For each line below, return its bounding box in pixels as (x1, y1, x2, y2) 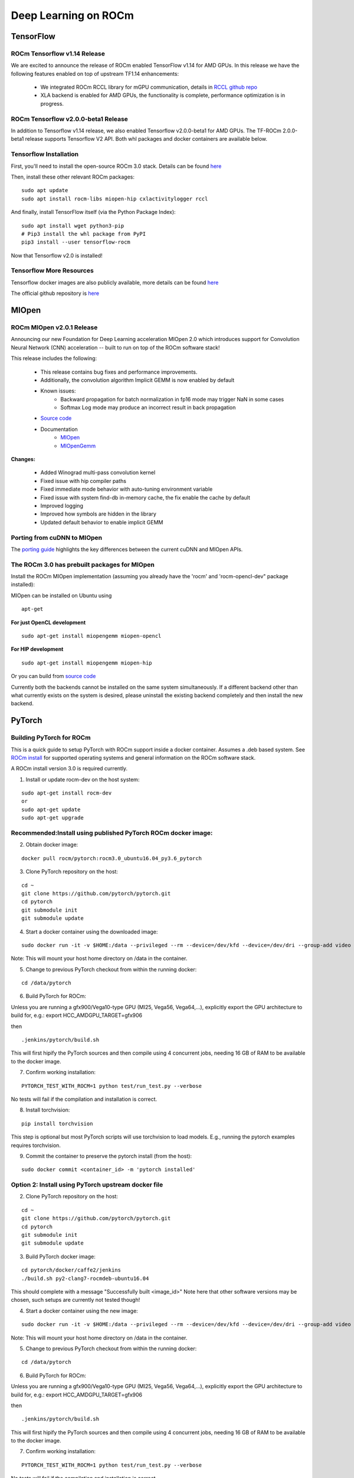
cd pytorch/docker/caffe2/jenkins (21, 1267, 121, 1273)
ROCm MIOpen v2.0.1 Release (11, 323, 98, 331)
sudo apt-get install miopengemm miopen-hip (21, 659, 153, 666)
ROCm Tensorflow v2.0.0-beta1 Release (11, 115, 128, 123)
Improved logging (40, 503, 84, 509)
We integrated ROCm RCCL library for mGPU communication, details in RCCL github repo (40, 83, 258, 91)
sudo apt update (21, 187, 68, 194)
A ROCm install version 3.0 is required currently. (11, 765, 128, 772)
